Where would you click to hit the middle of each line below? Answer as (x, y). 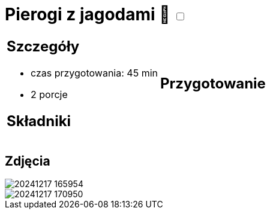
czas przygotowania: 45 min (94, 73)
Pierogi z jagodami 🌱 (88, 14)
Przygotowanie (213, 84)
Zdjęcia (28, 161)
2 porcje (49, 94)
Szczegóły (43, 46)
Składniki (39, 121)
